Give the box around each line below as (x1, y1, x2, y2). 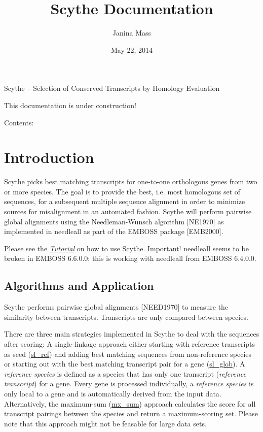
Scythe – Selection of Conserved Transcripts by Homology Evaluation (4, 83, 220, 93)
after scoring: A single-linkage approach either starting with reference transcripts (4, 338, 255, 349)
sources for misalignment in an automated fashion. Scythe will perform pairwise (4, 206, 252, 216)
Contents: (4, 117, 34, 127)
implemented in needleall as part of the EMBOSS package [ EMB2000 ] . (4, 226, 223, 237)
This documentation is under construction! (4, 99, 136, 110)
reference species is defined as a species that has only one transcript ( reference (4, 368, 246, 379)
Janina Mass (112, 27, 152, 38)
